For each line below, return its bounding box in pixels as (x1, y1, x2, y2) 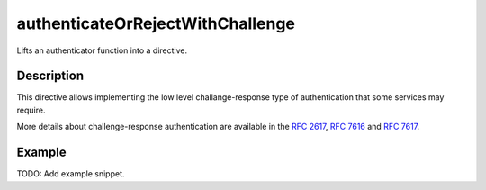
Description (16, 68, 85, 84)
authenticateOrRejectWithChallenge (16, 14, 296, 33)
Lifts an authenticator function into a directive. (16, 45, 188, 56)
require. (16, 104, 46, 115)
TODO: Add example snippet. (16, 168, 125, 179)
